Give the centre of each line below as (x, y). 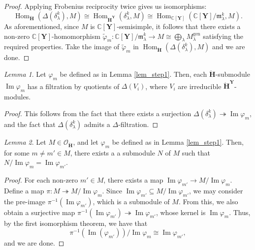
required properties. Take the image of (62, 47)
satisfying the (223, 36)
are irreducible (200, 86)
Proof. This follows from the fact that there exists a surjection (98, 113)
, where (156, 86)
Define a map (24, 190)
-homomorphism (76, 36)
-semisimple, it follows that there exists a (179, 26)
